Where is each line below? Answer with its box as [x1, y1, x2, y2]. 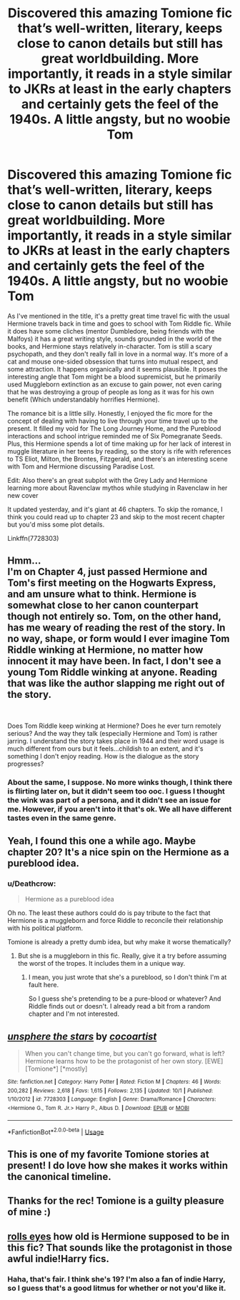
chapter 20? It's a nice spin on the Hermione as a [7, 846, 230, 859]
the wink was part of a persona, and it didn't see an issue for [7, 795, 221, 805]
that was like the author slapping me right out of [7, 677, 225, 690]
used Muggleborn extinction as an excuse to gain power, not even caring [7, 380, 222, 389]
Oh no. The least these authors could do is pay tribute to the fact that [7, 909, 211, 917]
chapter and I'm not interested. [28, 1009, 120, 1019]
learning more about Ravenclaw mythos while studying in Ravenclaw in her [7, 484, 228, 492]
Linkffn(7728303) [7, 534, 59, 542]
